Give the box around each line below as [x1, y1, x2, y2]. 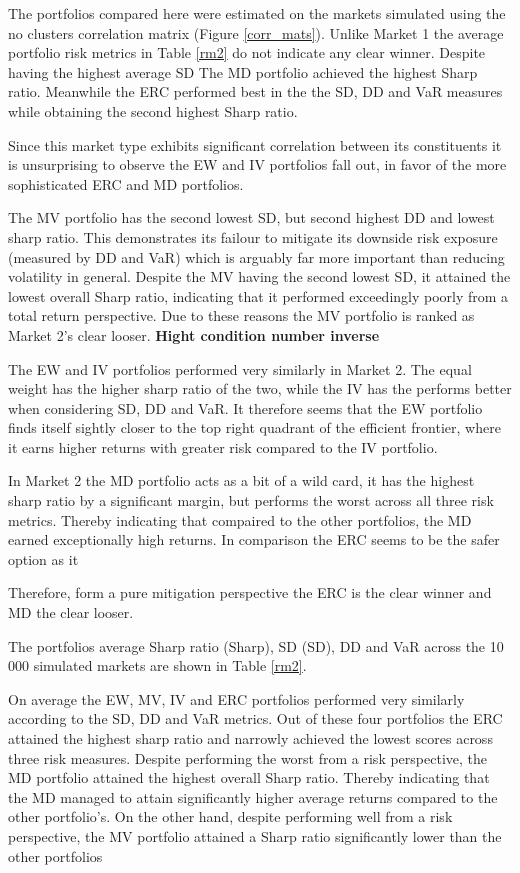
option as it [8, 548, 79, 569]
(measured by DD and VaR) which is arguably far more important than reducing [8, 246, 505, 267]
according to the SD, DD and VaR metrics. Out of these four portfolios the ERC [8, 708, 503, 729]
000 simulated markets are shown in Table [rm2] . [8, 655, 307, 676]
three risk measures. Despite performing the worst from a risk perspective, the [8, 747, 487, 768]
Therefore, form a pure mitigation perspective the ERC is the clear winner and [8, 582, 492, 603]
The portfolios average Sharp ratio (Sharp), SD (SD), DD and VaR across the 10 [8, 635, 504, 656]
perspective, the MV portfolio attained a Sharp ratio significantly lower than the [8, 825, 502, 846]
